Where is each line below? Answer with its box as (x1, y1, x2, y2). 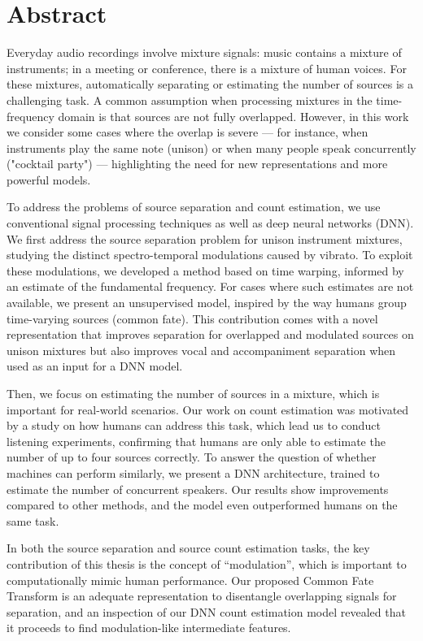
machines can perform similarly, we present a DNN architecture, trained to (7, 464, 380, 481)
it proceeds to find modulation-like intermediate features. (7, 619, 291, 636)
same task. (7, 512, 59, 529)
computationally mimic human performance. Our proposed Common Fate (7, 571, 374, 588)
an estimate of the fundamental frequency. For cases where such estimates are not (7, 278, 414, 295)
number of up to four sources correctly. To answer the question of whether (7, 448, 377, 466)
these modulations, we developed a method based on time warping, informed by (7, 262, 404, 279)
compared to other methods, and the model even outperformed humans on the (7, 496, 398, 513)
